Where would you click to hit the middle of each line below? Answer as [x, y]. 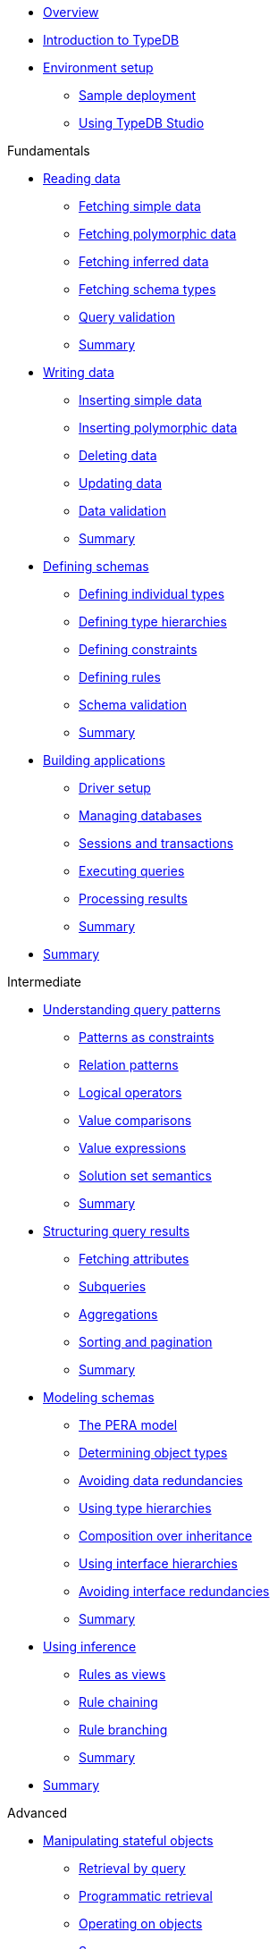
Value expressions [133, 1148]
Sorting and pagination [146, 1342]
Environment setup [98, 67]
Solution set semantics [145, 1176]
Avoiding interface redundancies [174, 1591]
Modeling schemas [99, 1397]
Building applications [104, 760]
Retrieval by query [132, 1868]
